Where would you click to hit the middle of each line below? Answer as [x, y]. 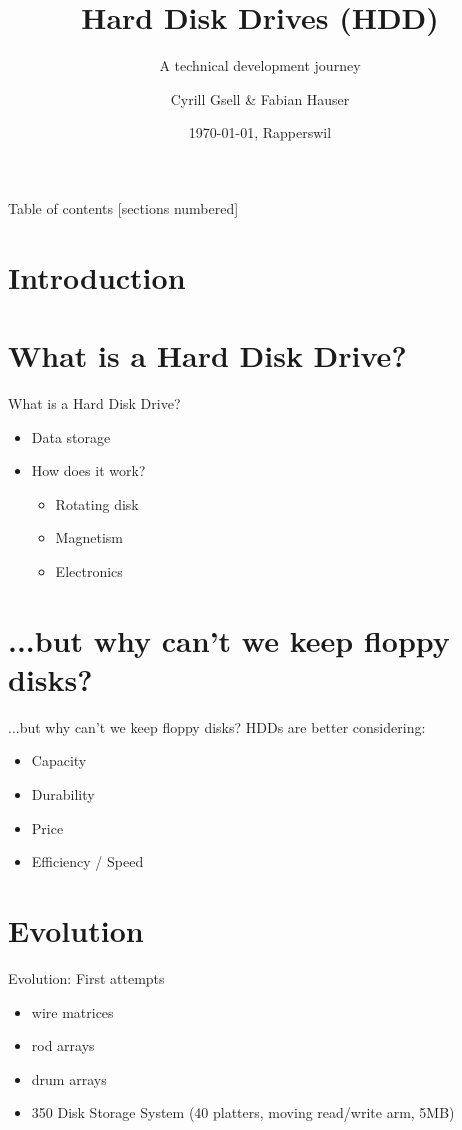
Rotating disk [97, 503]
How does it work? [88, 470]
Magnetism [89, 537]
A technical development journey [260, 65]
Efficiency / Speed [87, 861]
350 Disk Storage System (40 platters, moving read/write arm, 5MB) [243, 1112]
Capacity [59, 760]
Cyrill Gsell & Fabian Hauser [260, 98]
